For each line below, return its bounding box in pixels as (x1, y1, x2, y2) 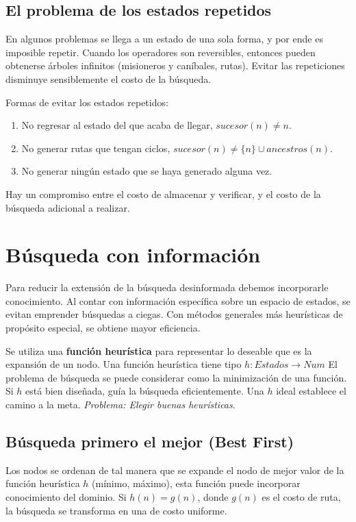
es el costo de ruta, (262, 490, 341, 504)
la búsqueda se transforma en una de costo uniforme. (5, 503, 227, 517)
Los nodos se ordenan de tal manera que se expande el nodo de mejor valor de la (5, 462, 344, 477)
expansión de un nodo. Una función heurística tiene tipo (5, 357, 242, 371)
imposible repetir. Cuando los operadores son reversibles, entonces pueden (5, 45, 316, 59)
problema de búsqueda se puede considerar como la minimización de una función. (5, 370, 347, 384)
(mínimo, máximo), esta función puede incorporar (92, 476, 301, 490)
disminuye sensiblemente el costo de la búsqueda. (5, 71, 212, 86)
